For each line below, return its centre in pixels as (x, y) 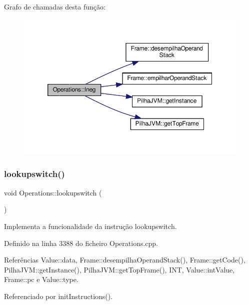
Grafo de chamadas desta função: (55, 6)
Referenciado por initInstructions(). (58, 296)
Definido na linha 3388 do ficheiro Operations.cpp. (81, 243)
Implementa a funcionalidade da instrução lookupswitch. (90, 226)
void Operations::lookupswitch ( (53, 192)
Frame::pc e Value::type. (41, 279)
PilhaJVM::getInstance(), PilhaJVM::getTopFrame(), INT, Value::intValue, (119, 269)
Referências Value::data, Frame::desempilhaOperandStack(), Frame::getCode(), (125, 260)
